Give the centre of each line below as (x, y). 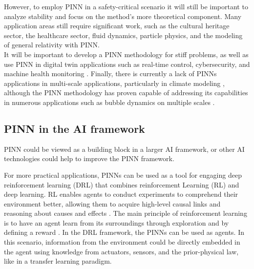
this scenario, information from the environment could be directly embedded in (122, 242)
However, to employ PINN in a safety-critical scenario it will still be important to (126, 6)
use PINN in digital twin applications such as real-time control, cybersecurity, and (127, 64)
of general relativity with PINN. (52, 45)
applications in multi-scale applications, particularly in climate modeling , (114, 83)
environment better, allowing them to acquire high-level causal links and (112, 203)
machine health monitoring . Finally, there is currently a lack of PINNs (110, 73)
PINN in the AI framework (74, 128)
